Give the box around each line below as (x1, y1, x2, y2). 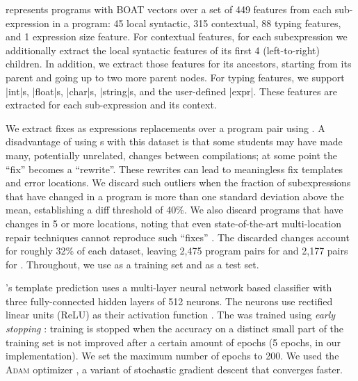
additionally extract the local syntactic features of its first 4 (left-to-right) (6, 42, 320, 57)
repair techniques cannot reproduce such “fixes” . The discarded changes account (6, 229, 350, 244)
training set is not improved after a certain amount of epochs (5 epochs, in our (6, 334, 341, 349)
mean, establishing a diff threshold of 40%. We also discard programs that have (6, 202, 343, 217)
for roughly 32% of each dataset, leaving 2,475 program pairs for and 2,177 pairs (6, 243, 348, 258)
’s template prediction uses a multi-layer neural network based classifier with (6, 280, 332, 295)
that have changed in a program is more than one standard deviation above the (6, 188, 344, 203)
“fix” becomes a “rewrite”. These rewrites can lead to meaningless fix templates (6, 161, 343, 176)
